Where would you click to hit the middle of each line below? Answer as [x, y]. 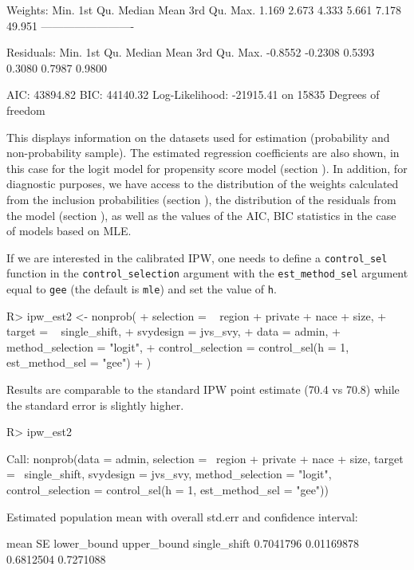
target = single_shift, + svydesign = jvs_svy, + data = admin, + [173, 331]
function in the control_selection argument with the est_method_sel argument [207, 273]
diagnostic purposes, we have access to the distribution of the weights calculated [203, 184]
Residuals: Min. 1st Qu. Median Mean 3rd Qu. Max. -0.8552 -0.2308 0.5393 [191, 52]
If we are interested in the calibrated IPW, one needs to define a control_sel [197, 257]
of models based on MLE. [69, 231]
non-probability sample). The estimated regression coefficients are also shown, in [203, 153]
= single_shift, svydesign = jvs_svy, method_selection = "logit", [169, 474]
